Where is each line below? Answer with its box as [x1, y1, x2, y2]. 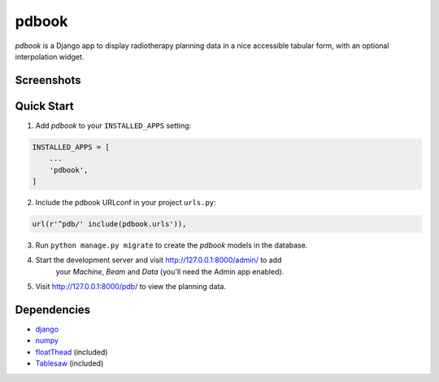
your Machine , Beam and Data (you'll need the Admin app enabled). [55, 266, 285, 276]
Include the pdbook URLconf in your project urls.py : [35, 198, 216, 207]
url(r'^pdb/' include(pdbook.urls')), [32, 219, 187, 228]
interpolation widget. [15, 51, 85, 61]
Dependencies [15, 302, 91, 317]
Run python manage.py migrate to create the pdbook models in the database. [35, 240, 308, 250]
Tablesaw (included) [35, 358, 104, 368]
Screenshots [15, 73, 81, 87]
